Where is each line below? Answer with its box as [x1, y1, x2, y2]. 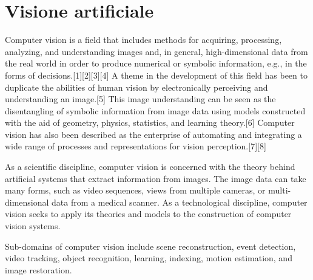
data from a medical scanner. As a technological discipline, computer [52, 195, 308, 208]
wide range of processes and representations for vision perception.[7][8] [5, 140, 266, 152]
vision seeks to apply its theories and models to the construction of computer [5, 207, 292, 220]
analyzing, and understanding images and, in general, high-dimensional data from [5, 45, 308, 57]
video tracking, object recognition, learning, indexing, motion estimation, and [5, 252, 292, 264]
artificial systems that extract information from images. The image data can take [5, 172, 306, 184]
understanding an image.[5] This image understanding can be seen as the [5, 93, 276, 105]
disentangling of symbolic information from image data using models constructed [5, 104, 306, 117]
